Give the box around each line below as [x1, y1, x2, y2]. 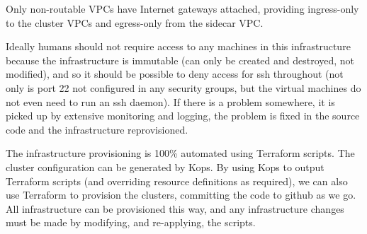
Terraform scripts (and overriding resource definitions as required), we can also [6, 173, 348, 188]
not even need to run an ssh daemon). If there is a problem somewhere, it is [6, 94, 335, 109]
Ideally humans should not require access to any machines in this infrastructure [6, 39, 351, 54]
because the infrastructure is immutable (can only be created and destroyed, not [6, 52, 355, 67]
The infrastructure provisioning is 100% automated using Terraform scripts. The [6, 146, 355, 160]
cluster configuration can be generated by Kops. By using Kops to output [6, 159, 324, 174]
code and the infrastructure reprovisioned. [6, 122, 188, 136]
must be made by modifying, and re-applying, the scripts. [6, 215, 256, 230]
